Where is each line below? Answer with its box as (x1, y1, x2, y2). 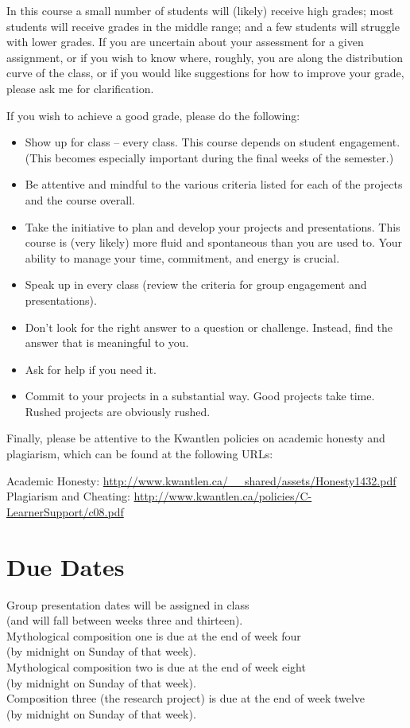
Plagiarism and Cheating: (6, 488, 130, 504)
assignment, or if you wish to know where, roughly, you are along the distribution (6, 49, 404, 65)
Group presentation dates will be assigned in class (6, 596, 249, 613)
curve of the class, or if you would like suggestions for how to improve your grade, (6, 64, 404, 81)
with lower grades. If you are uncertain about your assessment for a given (6, 33, 364, 50)
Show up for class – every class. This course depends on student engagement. (25, 134, 400, 150)
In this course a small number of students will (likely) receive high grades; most (6, 2, 394, 18)
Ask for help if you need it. (25, 360, 157, 377)
